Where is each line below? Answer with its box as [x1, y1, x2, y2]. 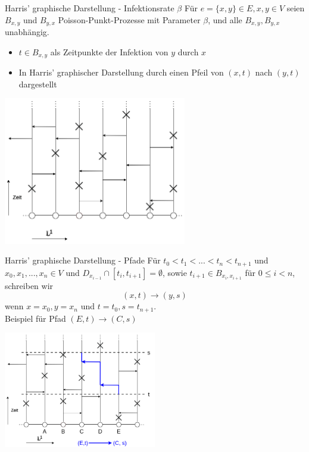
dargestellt [18, 77, 57, 90]
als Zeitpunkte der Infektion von [50, 45, 168, 58]
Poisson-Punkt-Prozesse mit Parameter [58, 13, 201, 26]
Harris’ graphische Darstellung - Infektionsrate [5, 2, 174, 14]
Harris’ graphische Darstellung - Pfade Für [5, 254, 161, 266]
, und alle [208, 13, 242, 26]
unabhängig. [5, 26, 49, 38]
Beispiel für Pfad [5, 312, 66, 324]
